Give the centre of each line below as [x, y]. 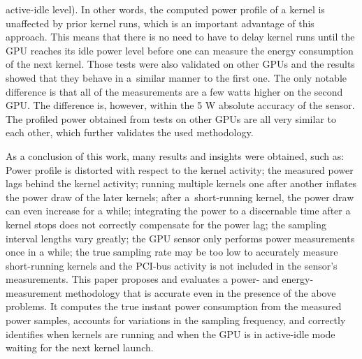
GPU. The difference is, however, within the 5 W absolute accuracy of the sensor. [180, 105]
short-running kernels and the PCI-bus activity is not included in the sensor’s [172, 265]
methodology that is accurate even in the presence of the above [201, 292]
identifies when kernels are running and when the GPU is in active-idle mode [171, 334]
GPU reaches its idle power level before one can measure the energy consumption [180, 50]
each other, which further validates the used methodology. [130, 132]
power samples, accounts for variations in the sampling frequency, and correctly [176, 320]
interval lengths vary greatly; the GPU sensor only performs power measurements [180, 238]
